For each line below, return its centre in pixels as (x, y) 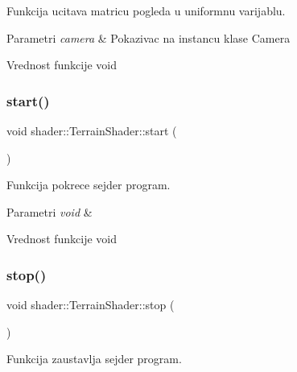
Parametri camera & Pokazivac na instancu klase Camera (148, 37)
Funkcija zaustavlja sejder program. (94, 359)
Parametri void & (49, 211)
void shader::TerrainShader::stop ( (91, 305)
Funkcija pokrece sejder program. (89, 185)
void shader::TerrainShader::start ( (92, 130)
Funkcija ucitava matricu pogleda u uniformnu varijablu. (146, 10)
